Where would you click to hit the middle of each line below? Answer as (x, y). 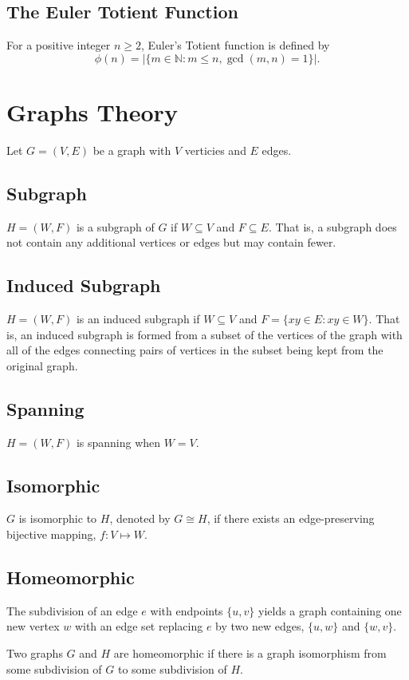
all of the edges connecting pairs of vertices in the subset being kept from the (195, 350)
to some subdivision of (172, 668)
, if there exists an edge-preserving (291, 518)
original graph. (42, 365)
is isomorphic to (58, 518)
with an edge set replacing (139, 626)
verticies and (215, 150)
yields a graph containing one (330, 610)
